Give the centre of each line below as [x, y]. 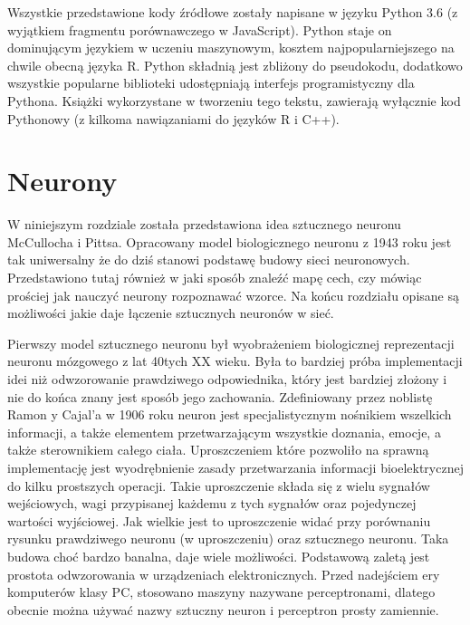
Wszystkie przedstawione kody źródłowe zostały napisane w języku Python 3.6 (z [233, 12]
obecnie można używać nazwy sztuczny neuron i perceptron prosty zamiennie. [223, 609]
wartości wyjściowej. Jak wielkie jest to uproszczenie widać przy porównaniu [219, 520]
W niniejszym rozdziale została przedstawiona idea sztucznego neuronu [204, 224]
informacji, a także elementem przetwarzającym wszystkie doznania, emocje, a [224, 432]
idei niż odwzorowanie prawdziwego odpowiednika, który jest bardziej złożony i [227, 379]
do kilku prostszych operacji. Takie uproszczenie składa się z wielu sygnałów [219, 485]
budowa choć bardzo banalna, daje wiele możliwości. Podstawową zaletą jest [219, 556]
